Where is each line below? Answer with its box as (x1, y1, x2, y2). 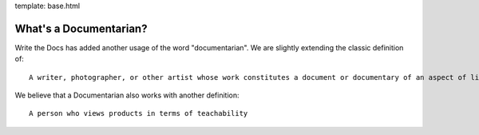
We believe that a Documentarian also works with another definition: (14, 90, 239, 100)
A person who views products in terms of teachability (29, 109, 248, 118)
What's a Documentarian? (14, 22, 148, 35)
